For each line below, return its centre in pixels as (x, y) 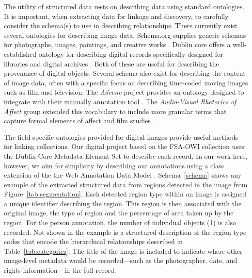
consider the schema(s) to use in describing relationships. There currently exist (121, 25)
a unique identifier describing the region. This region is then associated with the (123, 203)
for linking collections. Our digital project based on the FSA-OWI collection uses (124, 146)
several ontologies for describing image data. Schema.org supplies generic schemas (125, 35)
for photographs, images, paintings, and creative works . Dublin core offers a (117, 44)
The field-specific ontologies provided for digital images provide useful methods (121, 137)
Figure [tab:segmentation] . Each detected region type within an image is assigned (125, 194)
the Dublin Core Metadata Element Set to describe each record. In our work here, (126, 155)
